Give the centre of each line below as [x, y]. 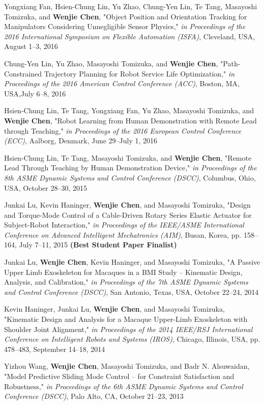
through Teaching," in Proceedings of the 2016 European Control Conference [123, 130]
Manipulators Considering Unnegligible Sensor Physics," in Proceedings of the [125, 26]
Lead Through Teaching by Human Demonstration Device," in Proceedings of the [130, 168]
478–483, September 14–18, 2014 [55, 349]
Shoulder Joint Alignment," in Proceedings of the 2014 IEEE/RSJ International [128, 329]
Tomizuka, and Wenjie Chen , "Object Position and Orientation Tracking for [126, 16]
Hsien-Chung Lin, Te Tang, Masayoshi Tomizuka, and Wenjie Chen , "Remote [128, 157]
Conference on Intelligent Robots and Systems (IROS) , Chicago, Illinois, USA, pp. [132, 339]
